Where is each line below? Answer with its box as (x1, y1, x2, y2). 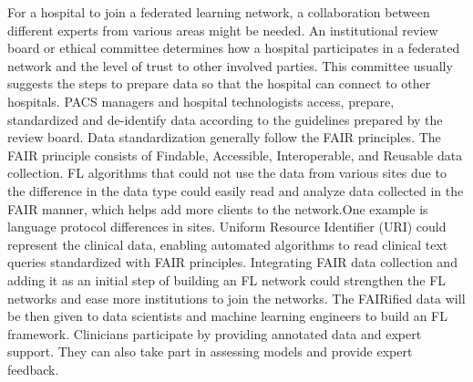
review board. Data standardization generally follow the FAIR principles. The (7, 128, 441, 147)
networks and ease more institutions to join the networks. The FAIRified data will (7, 288, 466, 307)
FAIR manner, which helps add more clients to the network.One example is (7, 199, 428, 218)
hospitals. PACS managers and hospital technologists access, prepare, (7, 91, 395, 110)
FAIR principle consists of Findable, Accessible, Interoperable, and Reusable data (7, 145, 463, 164)
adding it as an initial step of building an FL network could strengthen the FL (7, 270, 447, 289)
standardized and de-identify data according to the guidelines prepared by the (7, 109, 443, 129)
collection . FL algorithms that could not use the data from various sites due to (7, 163, 447, 182)
